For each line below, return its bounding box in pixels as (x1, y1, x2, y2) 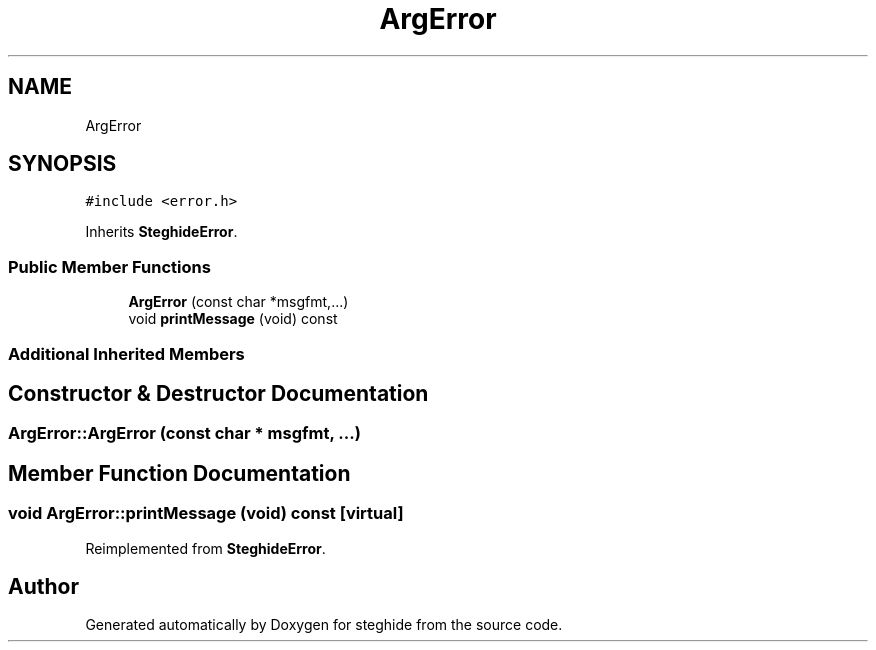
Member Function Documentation (8, 460, 351, 486)
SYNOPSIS (8, 151, 117, 177)
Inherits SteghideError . (85, 223, 238, 241)
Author (8, 574, 79, 600)
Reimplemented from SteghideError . (85, 539, 326, 557)
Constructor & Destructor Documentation (8, 380, 429, 406)
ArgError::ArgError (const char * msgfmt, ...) (8, 423, 361, 444)
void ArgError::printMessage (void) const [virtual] (8, 503, 404, 524)
